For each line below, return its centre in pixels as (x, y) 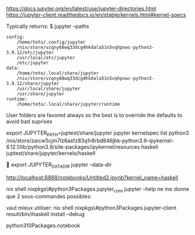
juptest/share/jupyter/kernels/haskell (51, 153)
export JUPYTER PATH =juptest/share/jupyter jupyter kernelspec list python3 (97, 133)
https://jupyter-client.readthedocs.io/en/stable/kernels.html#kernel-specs (96, 15)
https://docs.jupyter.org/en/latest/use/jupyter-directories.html (81, 9)
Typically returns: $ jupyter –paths (48, 26)
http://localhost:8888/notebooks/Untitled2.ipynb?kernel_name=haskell (92, 177)
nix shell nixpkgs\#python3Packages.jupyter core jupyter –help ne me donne (98, 190)
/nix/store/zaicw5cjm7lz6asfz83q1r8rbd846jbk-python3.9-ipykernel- (90, 141)
